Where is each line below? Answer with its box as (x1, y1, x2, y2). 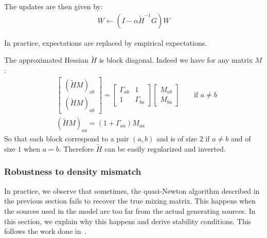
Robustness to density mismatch (4, 165, 141, 178)
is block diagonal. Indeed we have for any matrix (99, 54, 253, 65)
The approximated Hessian (4, 54, 88, 65)
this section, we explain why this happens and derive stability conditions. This (4, 215, 252, 226)
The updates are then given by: (4, 1, 103, 11)
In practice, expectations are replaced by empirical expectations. (4, 37, 207, 48)
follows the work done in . (4, 226, 87, 236)
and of (230, 133, 251, 144)
